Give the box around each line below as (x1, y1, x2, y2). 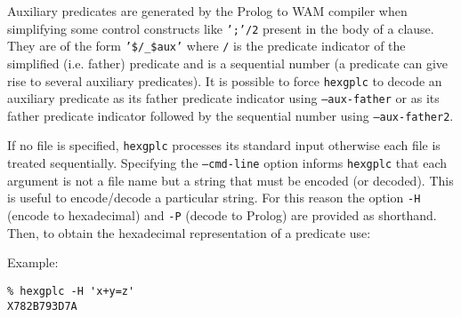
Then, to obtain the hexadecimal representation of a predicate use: (7, 223, 371, 242)
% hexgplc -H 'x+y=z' (7, 284, 135, 297)
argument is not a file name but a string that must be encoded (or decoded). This (7, 170, 454, 189)
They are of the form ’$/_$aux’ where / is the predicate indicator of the (7, 36, 406, 55)
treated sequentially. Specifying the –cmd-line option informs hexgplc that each (7, 154, 448, 172)
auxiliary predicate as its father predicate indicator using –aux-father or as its (7, 89, 440, 107)
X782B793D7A (7, 299, 77, 313)
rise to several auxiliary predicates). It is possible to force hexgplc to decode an (7, 71, 442, 90)
